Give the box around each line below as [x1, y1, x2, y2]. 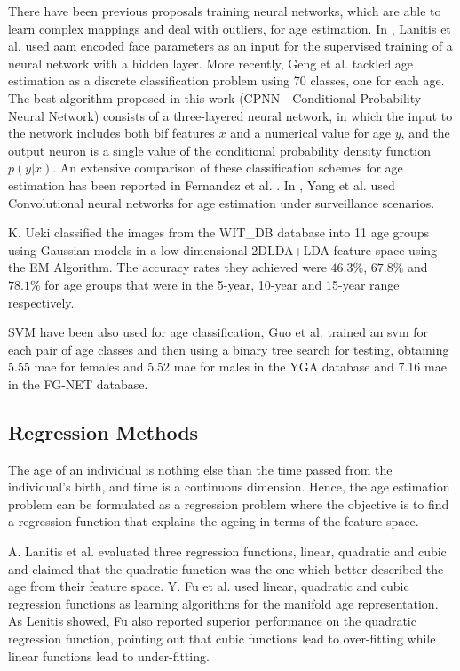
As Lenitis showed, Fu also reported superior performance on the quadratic [8, 611, 416, 630]
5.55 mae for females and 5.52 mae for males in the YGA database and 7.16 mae [8, 357, 447, 376]
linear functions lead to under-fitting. [8, 646, 210, 665]
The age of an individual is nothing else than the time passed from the [8, 459, 393, 478]
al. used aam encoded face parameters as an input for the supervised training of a [8, 36, 453, 55]
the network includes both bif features [8, 124, 215, 142]
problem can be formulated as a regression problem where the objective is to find [8, 494, 449, 513]
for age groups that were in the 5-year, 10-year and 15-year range [44, 275, 400, 293]
